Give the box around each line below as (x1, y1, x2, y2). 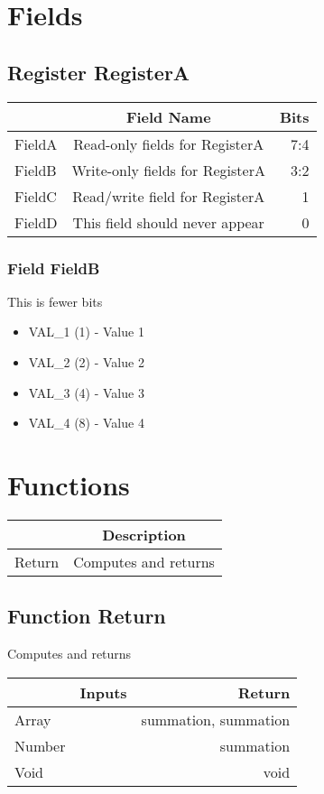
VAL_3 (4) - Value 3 (28, 383, 144, 402)
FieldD (14, 211, 58, 233)
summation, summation (141, 708, 291, 730)
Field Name (125, 106, 211, 127)
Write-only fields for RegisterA (71, 159, 265, 180)
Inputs (79, 681, 127, 703)
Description (102, 523, 186, 545)
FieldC (14, 185, 57, 207)
